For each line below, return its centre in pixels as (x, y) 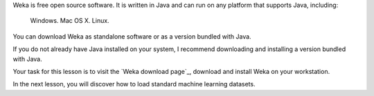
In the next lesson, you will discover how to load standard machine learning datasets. (134, 84)
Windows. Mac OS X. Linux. (70, 21)
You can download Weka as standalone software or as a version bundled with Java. (132, 36)
